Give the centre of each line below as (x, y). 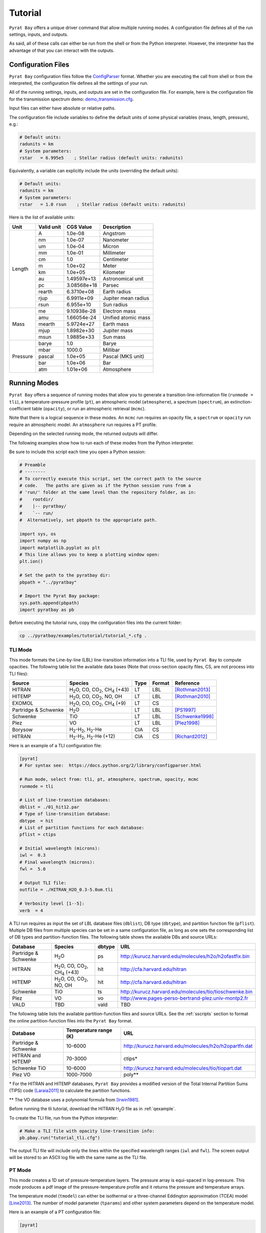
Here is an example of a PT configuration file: (55, 1212)
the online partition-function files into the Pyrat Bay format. (71, 1020)
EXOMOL (23, 703)
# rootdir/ (36, 499)
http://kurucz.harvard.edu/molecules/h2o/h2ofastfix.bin (185, 956)
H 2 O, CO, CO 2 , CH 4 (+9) (98, 703)
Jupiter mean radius (126, 298)
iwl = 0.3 (33, 855)
